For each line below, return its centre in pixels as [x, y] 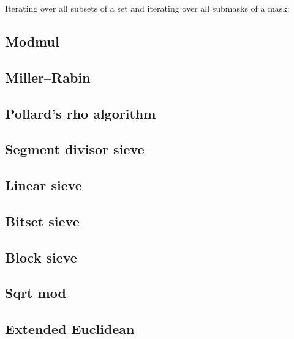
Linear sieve [43, 185]
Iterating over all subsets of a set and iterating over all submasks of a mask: [147, 8]
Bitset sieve [42, 221]
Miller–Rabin [48, 77]
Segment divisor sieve [75, 149]
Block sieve [41, 257]
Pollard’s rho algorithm [81, 113]
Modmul [32, 41]
